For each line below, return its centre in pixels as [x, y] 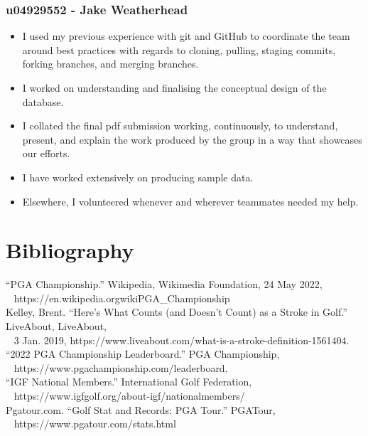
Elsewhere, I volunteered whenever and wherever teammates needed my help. [190, 201]
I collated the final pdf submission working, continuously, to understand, [180, 126]
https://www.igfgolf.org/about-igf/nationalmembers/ [129, 396]
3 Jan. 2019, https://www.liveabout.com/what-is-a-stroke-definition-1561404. [182, 340]
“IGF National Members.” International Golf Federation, [129, 382]
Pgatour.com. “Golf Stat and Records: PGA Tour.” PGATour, [141, 409]
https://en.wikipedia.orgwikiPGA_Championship [122, 298]
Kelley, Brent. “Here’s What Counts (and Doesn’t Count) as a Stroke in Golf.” [177, 312]
